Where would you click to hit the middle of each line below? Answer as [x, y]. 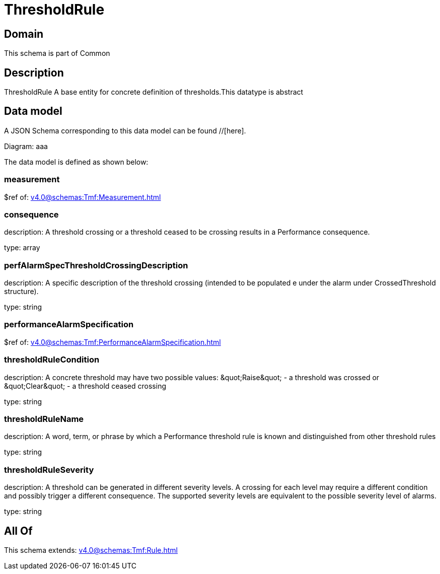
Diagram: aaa [26, 146]
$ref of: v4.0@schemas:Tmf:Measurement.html [83, 197]
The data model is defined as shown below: [76, 162]
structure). [21, 292]
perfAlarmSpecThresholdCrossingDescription [96, 265]
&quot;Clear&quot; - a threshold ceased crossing [85, 386]
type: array [22, 248]
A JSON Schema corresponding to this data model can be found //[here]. [125, 130]
